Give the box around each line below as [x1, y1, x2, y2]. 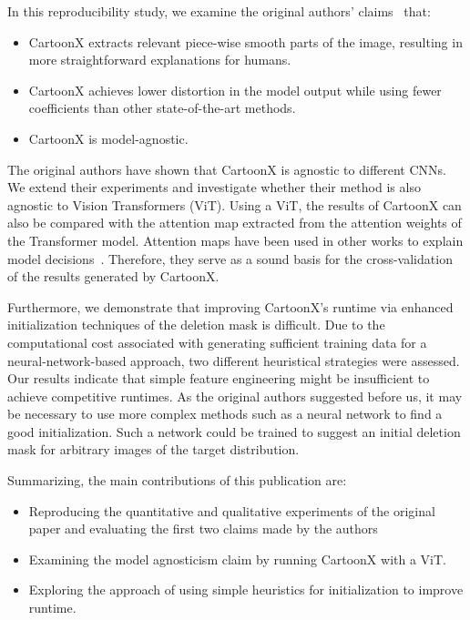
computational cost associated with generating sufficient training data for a [7, 332, 427, 351]
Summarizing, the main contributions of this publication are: [7, 471, 347, 490]
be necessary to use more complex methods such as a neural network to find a [7, 404, 443, 423]
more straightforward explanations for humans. [28, 50, 291, 69]
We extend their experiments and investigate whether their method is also [7, 178, 421, 197]
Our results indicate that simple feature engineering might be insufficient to [7, 369, 430, 388]
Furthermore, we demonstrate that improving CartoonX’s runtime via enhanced [7, 297, 454, 316]
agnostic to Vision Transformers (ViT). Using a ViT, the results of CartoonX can [7, 195, 462, 214]
